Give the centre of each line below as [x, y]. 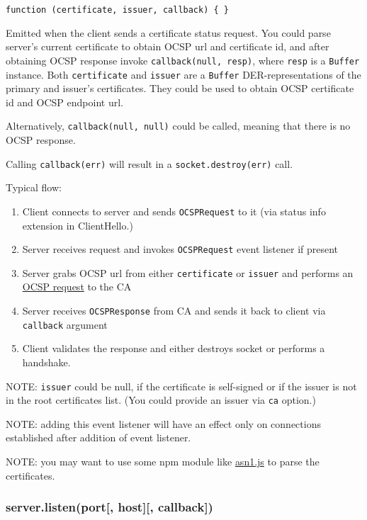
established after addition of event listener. [98, 437]
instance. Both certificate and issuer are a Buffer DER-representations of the [183, 74]
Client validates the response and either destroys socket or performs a [174, 348]
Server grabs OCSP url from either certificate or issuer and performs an [188, 272]
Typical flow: [34, 187]
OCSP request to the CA [77, 287]
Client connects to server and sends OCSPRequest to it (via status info [174, 211]
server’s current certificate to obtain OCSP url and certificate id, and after [168, 46]
